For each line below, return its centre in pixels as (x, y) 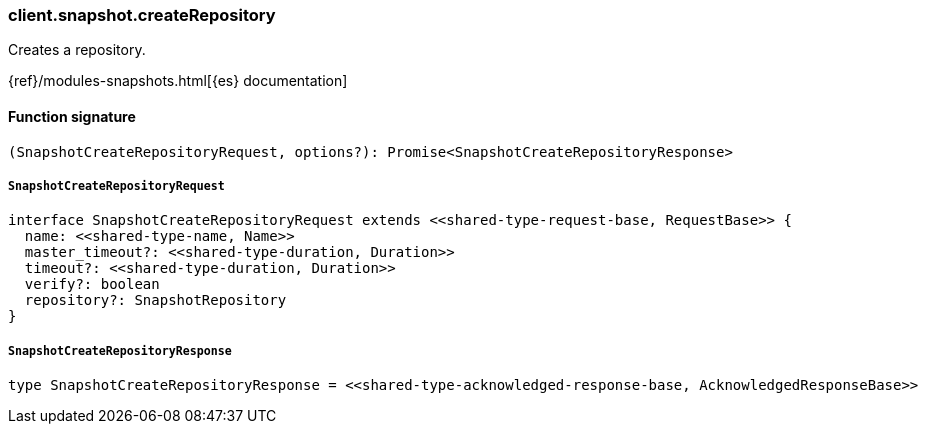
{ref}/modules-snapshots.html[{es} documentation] (178, 81)
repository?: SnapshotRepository (155, 300)
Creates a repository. (77, 50)
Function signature (72, 116)
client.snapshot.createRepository (142, 15)
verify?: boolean (92, 284)
